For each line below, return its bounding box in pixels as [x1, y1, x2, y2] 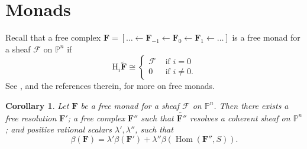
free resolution [5, 111, 57, 124]
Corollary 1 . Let [5, 99, 69, 111]
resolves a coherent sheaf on [190, 111, 290, 124]
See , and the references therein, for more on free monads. [5, 80, 215, 92]
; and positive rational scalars [5, 123, 112, 135]
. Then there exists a [214, 99, 289, 111]
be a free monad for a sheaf [80, 99, 179, 111]
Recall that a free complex [5, 31, 101, 44]
